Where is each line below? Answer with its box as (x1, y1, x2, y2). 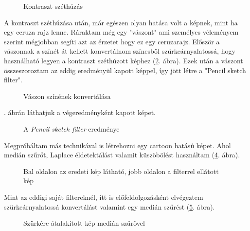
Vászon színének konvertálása (23, 91, 111, 101)
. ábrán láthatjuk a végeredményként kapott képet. (4, 107, 156, 117)
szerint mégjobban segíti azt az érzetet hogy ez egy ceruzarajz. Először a (4, 36, 220, 46)
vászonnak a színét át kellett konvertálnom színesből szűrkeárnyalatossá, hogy (4, 46, 235, 56)
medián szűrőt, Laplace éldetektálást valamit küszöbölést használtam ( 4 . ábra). (4, 150, 240, 160)
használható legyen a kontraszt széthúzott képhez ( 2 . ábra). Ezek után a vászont (4, 55, 243, 65)
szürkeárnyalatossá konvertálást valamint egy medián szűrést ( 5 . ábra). (4, 201, 215, 212)
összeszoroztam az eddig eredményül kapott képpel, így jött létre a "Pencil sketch (4, 65, 246, 75)
